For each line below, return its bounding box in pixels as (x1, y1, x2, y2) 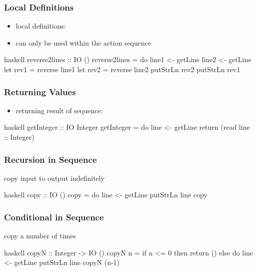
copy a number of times (4, 230, 76, 241)
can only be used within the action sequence (15, 37, 151, 48)
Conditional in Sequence (4, 210, 104, 223)
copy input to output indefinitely (4, 172, 105, 183)
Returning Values (4, 85, 76, 98)
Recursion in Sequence (4, 153, 97, 165)
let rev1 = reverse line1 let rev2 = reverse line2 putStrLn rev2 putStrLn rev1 (4, 64, 240, 74)
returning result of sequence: (15, 105, 103, 115)
